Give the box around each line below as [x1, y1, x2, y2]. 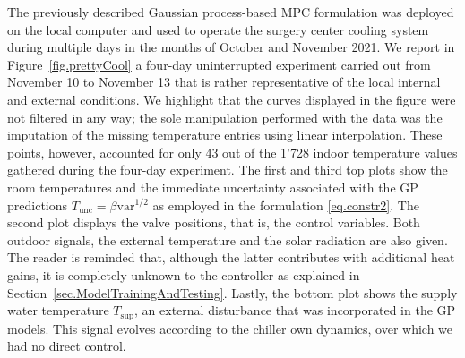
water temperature [7, 301, 109, 320]
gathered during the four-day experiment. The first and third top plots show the [7, 160, 448, 179]
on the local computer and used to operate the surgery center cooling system [7, 20, 429, 38]
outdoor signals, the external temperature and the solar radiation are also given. [7, 230, 448, 249]
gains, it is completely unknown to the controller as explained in [7, 265, 360, 284]
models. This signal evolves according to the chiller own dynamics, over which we [7, 319, 453, 337]
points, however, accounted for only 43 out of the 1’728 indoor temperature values [7, 142, 458, 161]
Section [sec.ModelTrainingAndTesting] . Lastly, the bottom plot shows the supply [7, 283, 458, 302]
